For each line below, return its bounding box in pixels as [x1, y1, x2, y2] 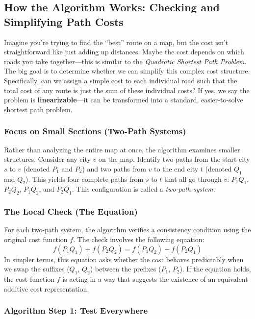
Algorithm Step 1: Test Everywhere [4, 304, 148, 317]
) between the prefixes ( [90, 264, 161, 274]
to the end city [153, 163, 199, 173]
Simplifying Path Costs [4, 14, 124, 29]
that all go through [164, 173, 222, 184]
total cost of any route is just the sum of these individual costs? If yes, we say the [4, 85, 250, 95]
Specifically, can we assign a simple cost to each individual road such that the [4, 75, 237, 85]
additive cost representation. [4, 283, 89, 294]
